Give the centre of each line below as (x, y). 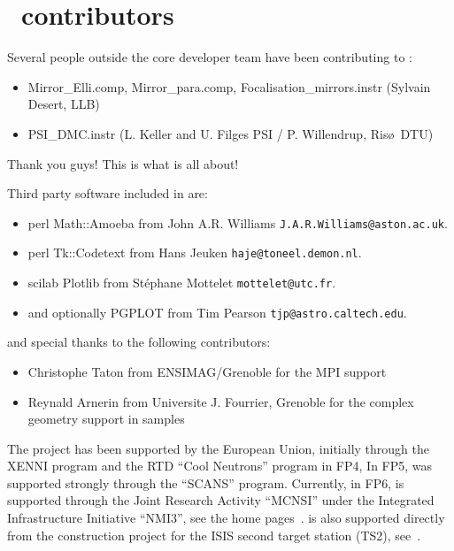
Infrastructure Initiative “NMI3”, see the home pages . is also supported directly (226, 518)
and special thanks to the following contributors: (139, 342)
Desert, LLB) (64, 104)
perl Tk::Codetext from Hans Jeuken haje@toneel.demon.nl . (195, 253)
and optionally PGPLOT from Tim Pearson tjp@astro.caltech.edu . (217, 312)
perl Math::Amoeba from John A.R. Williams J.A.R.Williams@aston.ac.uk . (238, 222)
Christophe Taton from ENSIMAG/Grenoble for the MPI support (207, 371)
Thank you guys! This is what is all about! (123, 163)
